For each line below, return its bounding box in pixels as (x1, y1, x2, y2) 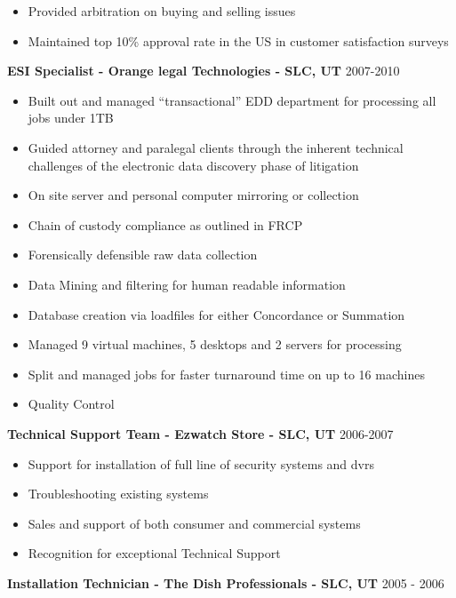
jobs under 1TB (28, 108, 114, 127)
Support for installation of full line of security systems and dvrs (28, 454, 374, 473)
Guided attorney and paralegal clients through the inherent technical (28, 138, 404, 156)
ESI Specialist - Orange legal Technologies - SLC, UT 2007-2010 (7, 61, 400, 80)
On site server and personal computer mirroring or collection (28, 186, 359, 204)
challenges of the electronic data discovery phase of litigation (28, 155, 359, 174)
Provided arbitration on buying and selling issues (28, 2, 296, 20)
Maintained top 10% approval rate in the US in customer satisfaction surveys (28, 31, 449, 50)
